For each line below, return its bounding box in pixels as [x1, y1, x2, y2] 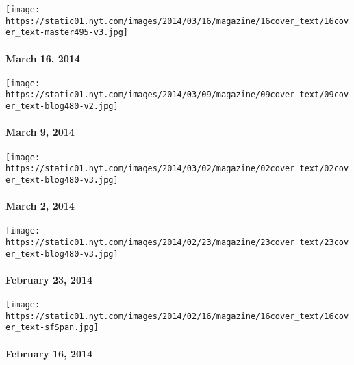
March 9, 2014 [5, 125, 75, 139]
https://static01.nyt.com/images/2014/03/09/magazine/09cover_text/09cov [5, 90, 349, 100]
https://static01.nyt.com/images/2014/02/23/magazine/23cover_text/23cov [5, 237, 349, 247]
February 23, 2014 [5, 272, 93, 286]
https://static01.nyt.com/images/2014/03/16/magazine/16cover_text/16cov [5, 16, 349, 26]
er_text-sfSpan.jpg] [5, 323, 99, 333]
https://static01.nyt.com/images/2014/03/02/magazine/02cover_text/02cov [5, 164, 349, 174]
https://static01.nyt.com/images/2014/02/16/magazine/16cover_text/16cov [5, 311, 349, 321]
